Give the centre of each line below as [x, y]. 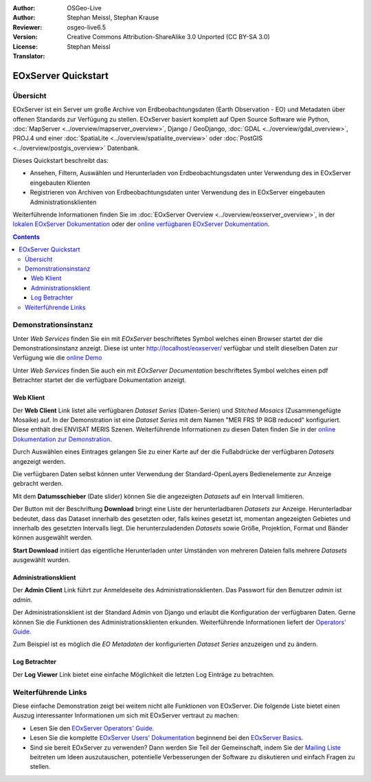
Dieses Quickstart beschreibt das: [61, 161]
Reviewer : [27, 27]
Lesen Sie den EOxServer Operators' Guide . [92, 728]
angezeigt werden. [39, 461]
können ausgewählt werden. [53, 538]
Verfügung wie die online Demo [57, 358]
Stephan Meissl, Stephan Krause [113, 18]
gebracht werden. [38, 484]
